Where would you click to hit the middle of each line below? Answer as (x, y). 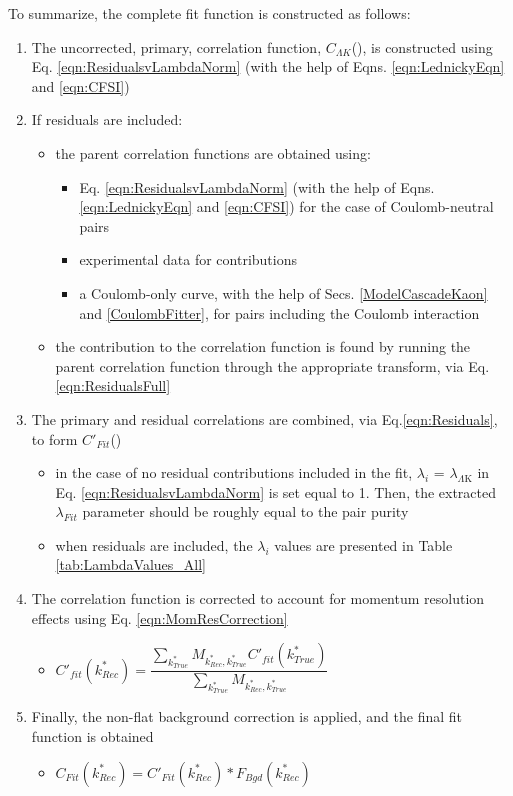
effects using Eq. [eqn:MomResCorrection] (159, 617)
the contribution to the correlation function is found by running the (263, 346)
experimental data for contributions (188, 259)
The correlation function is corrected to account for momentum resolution (258, 598)
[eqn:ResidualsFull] (113, 385)
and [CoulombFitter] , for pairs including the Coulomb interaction (279, 312)
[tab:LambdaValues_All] (131, 564)
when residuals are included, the (154, 544)
